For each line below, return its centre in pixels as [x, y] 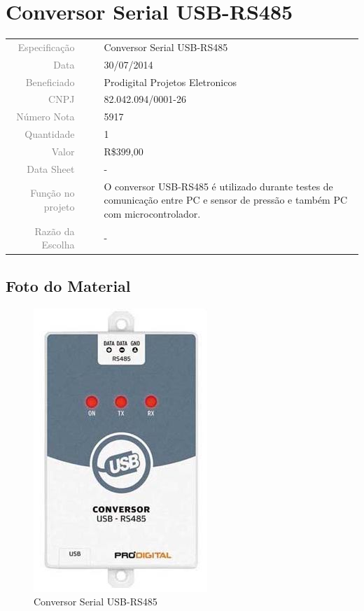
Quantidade [50, 134]
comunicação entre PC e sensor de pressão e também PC [226, 200]
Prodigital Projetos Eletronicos [170, 82]
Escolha [58, 245]
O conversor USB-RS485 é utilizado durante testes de [218, 186]
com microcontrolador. [152, 213]
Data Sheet [51, 168]
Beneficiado [50, 82]
